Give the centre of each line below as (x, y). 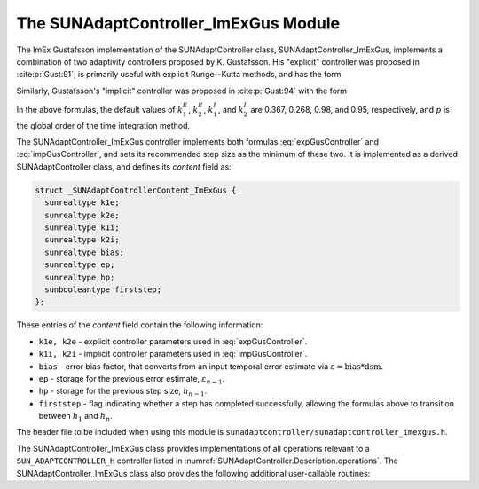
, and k (231, 109)
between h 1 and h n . (75, 417)
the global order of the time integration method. (103, 125)
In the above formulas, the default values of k (100, 109)
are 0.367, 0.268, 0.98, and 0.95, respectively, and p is (350, 109)
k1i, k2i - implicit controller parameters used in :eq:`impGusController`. (173, 354)
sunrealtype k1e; (82, 203)
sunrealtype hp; (80, 277)
